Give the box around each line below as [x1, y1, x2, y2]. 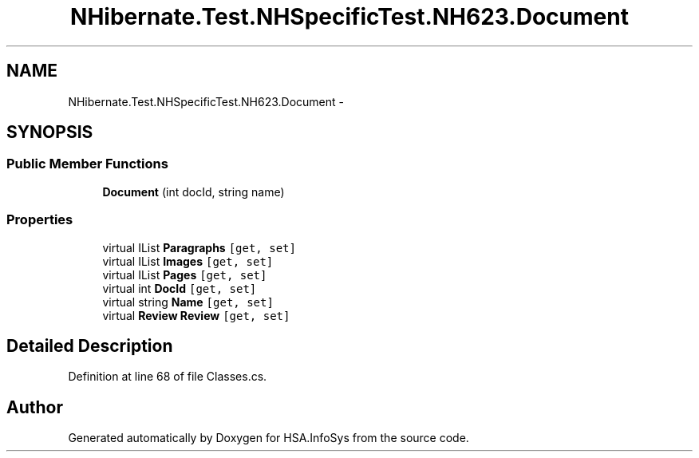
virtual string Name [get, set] [102, 294, 274, 309]
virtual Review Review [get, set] [102, 308, 290, 322]
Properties [6, 211, 73, 228]
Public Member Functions [6, 156, 168, 172]
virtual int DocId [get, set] [102, 281, 257, 295]
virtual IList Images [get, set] [102, 254, 274, 268]
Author [6, 397, 63, 417]
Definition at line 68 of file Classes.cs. [68, 369, 267, 384]
